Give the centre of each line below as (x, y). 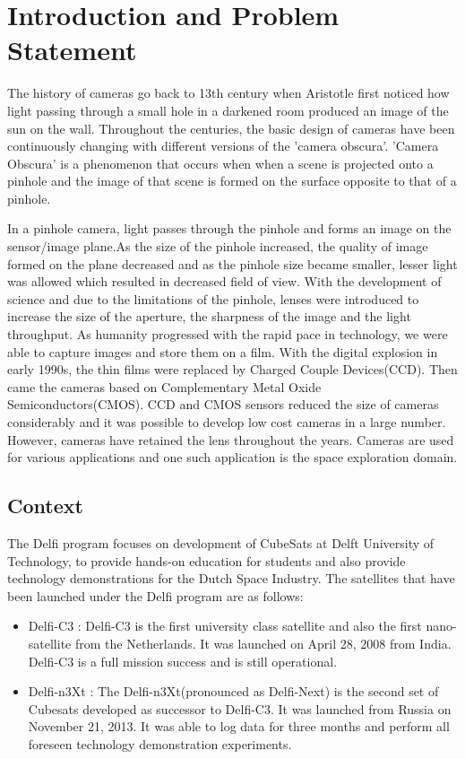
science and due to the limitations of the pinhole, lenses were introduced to (213, 298)
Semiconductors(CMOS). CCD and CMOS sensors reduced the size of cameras (223, 404)
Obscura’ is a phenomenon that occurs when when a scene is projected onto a (220, 163)
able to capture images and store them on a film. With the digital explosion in (223, 351)
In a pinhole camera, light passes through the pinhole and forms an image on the (229, 228)
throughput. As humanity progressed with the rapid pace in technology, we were (228, 334)
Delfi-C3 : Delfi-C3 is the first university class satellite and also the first (225, 626)
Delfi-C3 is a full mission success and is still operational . (183, 661)
